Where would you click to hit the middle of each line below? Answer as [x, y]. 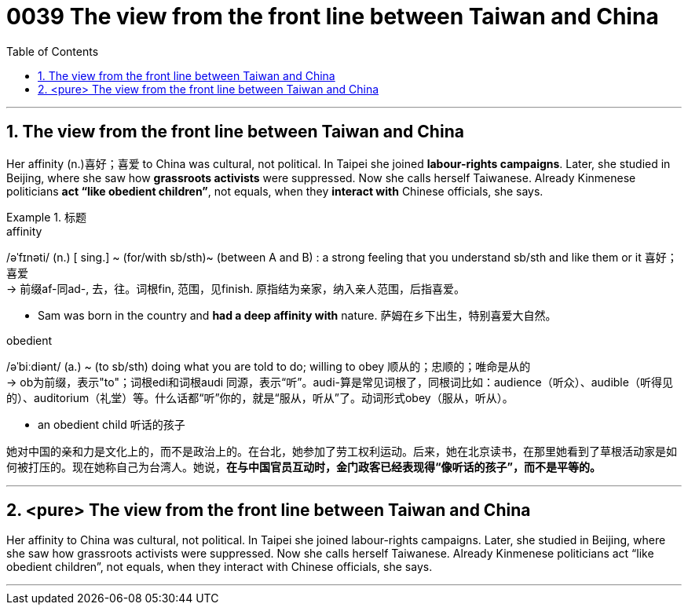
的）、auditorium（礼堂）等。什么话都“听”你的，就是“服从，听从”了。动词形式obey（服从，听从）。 [260, 397]
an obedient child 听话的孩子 [112, 424]
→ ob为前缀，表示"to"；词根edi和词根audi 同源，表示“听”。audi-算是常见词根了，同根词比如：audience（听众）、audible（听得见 [340, 382]
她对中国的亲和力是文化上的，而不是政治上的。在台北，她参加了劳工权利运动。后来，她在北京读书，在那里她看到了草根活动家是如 [342, 451]
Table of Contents [53, 51]
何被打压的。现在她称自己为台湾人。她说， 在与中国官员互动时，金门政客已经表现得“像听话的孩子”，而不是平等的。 [304, 466]
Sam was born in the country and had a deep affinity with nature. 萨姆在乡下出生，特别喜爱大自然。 [297, 315]
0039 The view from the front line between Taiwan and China [333, 16]
